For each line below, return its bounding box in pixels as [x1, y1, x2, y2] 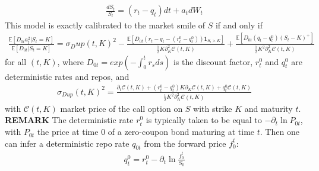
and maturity [244, 102, 293, 114]
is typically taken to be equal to [146, 114, 262, 126]
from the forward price [144, 137, 226, 149]
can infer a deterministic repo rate [5, 137, 130, 149]
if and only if [215, 18, 263, 31]
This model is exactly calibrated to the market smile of [5, 18, 206, 31]
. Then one [260, 125, 299, 138]
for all [5, 55, 27, 67]
